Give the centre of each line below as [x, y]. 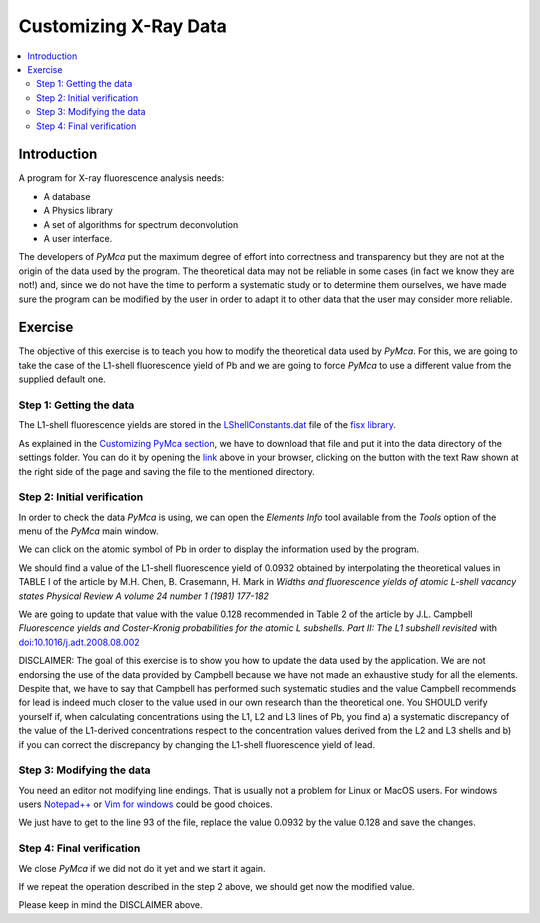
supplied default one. [62, 379]
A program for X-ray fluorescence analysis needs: [121, 178]
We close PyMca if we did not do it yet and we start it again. [142, 868]
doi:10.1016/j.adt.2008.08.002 [79, 642]
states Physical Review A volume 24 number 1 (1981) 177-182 [144, 596]
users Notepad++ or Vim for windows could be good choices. [146, 804]
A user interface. [78, 238]
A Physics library [78, 211]
